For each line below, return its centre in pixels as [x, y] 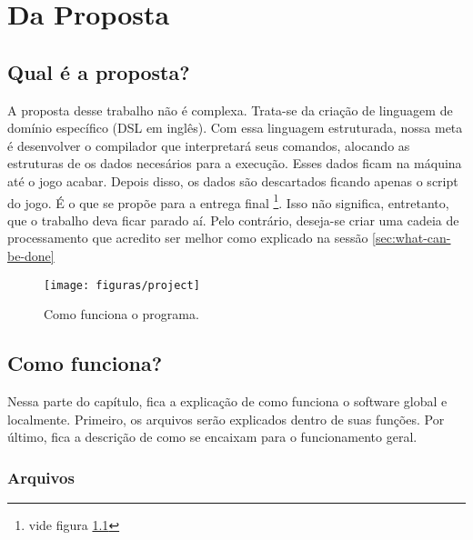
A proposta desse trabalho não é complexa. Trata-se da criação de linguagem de [230, 110]
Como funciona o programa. [121, 314]
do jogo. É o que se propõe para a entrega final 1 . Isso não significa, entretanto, [228, 201]
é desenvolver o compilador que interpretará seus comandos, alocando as [209, 145]
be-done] [31, 255]
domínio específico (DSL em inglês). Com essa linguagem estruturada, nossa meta [235, 128]
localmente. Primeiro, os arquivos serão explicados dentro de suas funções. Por [226, 419]
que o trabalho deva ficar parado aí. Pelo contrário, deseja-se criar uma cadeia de [233, 220]
